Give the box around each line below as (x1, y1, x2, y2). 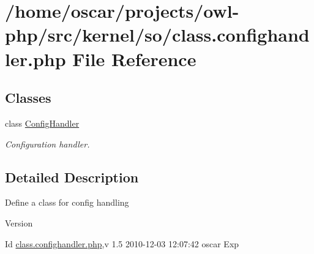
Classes (5, 88, 51, 107)
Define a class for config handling (5, 196, 129, 209)
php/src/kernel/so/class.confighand (5, 22, 310, 47)
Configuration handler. (5, 137, 90, 150)
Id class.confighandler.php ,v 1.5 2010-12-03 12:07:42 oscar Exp (5, 237, 239, 250)
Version (5, 216, 33, 229)
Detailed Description (5, 167, 139, 186)
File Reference (72, 46, 196, 71)
